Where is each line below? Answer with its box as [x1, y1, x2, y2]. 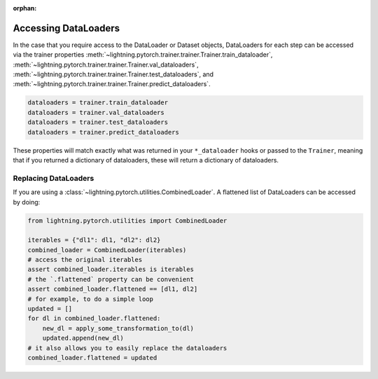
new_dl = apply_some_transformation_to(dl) [42, 324, 194, 332]
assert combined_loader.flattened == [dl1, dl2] [27, 285, 198, 294]
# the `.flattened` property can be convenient [27, 275, 194, 283]
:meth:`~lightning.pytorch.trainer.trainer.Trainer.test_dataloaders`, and [13, 70, 213, 78]
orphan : [13, 4, 37, 12]
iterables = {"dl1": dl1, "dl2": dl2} [27, 236, 161, 244]
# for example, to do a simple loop [27, 295, 154, 303]
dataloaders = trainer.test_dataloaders [27, 118, 168, 126]
